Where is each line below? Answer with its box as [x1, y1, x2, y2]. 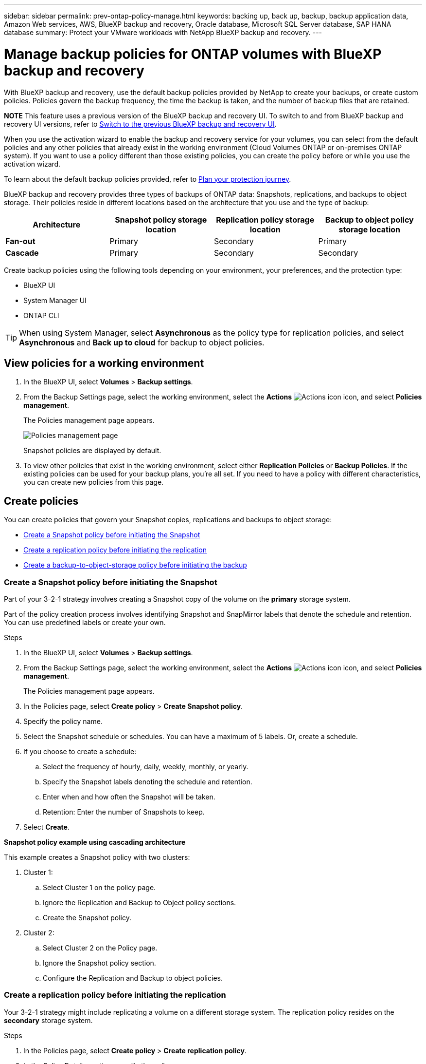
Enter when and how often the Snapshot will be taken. [43, 792, 215, 801]
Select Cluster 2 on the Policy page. [43, 943, 158, 952]
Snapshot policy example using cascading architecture [4, 837, 186, 846]
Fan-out [5, 236, 35, 246]
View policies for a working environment [4, 357, 204, 369]
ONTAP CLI [23, 311, 59, 320]
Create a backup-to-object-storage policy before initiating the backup [23, 561, 247, 570]
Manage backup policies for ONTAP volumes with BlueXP [4, 45, 382, 62]
